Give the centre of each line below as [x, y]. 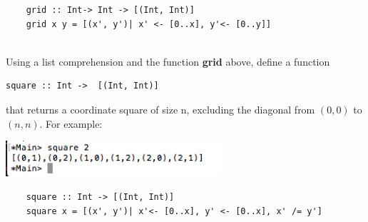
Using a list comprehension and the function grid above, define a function [168, 61]
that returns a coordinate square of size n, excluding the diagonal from [160, 109]
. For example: [71, 123]
